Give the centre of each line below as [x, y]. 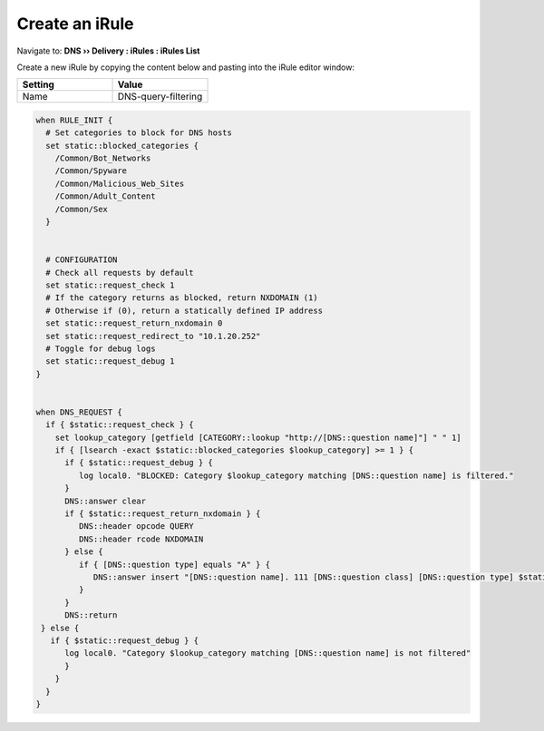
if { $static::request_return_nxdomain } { [163, 514]
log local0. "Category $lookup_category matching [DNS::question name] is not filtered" [268, 653]
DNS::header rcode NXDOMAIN [141, 539]
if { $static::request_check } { [120, 425]
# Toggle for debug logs [101, 348]
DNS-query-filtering [160, 97]
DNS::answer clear [106, 501]
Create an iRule [75, 24]
